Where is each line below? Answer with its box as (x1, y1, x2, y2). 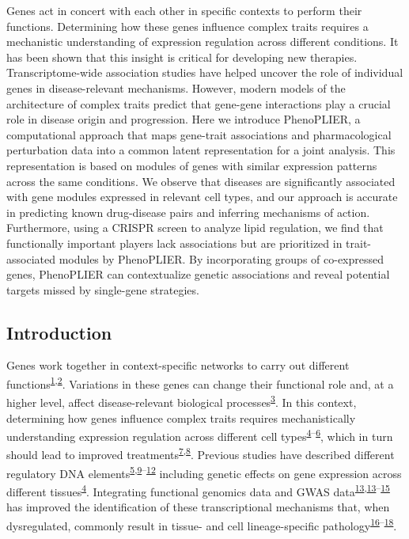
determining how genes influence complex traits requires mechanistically (6, 409, 356, 426)
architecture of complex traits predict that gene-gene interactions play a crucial (6, 95, 391, 112)
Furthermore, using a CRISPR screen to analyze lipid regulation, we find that (6, 219, 384, 236)
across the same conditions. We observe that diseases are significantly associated (6, 173, 396, 189)
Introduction (6, 320, 112, 344)
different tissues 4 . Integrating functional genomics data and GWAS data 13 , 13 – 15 (6, 480, 390, 499)
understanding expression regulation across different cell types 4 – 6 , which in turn (6, 426, 393, 444)
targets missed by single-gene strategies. (6, 281, 199, 298)
